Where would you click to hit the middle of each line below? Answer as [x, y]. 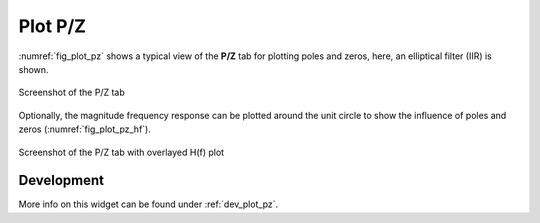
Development [61, 180]
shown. [33, 69]
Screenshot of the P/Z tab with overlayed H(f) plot [121, 152]
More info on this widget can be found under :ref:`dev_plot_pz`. [148, 204]
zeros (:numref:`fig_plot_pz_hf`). [85, 129]
